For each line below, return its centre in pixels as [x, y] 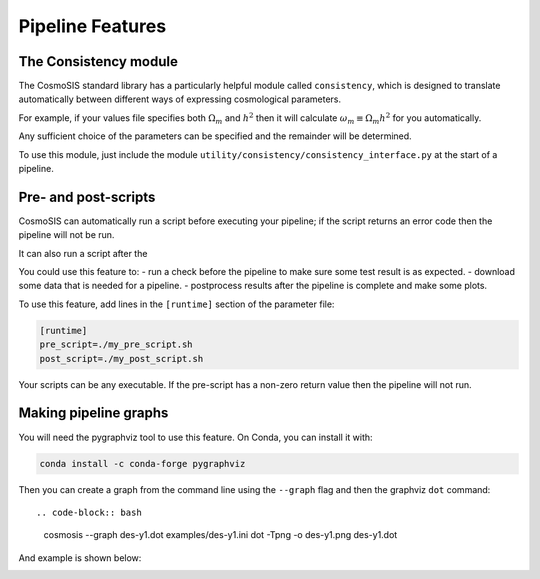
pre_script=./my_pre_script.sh [116, 344]
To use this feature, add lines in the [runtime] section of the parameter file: [176, 304]
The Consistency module [98, 61]
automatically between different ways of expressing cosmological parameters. [180, 99]
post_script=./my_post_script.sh [121, 358]
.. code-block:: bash [89, 512]
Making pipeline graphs [93, 413]
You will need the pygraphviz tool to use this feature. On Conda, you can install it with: [196, 437]
